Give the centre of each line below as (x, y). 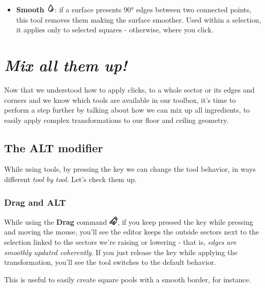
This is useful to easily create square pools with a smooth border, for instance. (128, 279)
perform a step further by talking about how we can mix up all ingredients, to (127, 110)
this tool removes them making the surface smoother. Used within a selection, (139, 19)
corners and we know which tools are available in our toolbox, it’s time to (120, 100)
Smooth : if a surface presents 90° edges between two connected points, (134, 9)
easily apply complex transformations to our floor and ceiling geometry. (117, 120)
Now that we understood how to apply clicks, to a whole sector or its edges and (129, 89)
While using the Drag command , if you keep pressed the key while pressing (129, 221)
